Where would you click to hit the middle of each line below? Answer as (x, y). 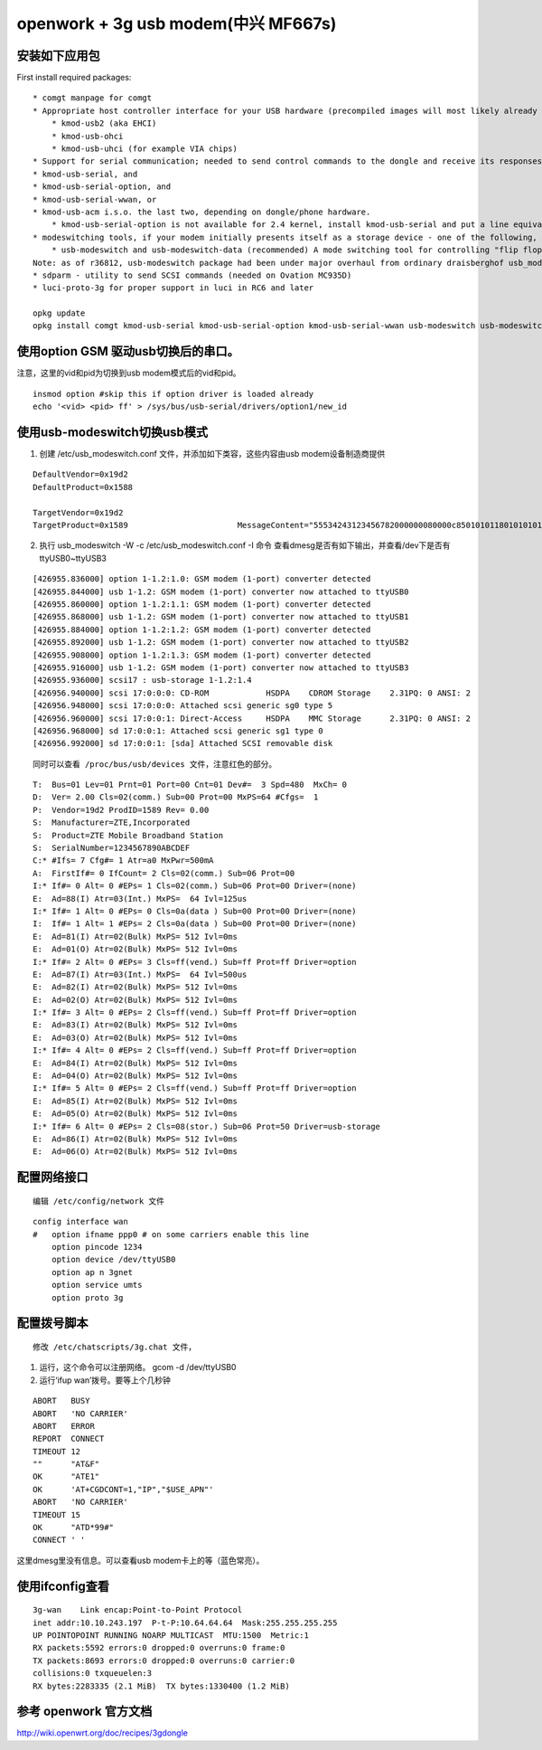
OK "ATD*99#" (74, 1528)
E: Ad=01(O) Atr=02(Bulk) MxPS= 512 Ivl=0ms (135, 949)
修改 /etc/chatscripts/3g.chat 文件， (115, 1347)
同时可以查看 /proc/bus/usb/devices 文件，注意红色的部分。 (155, 764)
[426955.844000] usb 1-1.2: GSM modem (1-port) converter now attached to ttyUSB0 (221, 591)
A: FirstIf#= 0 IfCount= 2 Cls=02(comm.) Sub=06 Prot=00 (164, 873)
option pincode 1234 (97, 1247)
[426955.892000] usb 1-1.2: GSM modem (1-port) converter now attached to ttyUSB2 (221, 643)
